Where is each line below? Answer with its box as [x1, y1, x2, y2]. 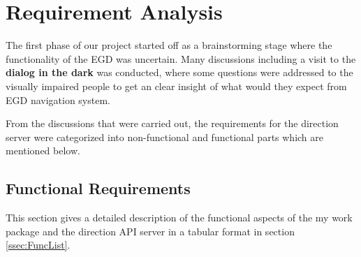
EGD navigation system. [6, 92, 110, 107]
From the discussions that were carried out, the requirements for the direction [6, 116, 339, 131]
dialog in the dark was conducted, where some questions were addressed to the [6, 65, 353, 80]
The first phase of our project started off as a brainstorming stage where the [6, 38, 332, 52]
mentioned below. [6, 143, 80, 158]
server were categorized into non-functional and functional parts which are [6, 129, 324, 144]
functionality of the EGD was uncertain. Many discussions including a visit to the [6, 51, 356, 66]
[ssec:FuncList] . [6, 237, 71, 252]
